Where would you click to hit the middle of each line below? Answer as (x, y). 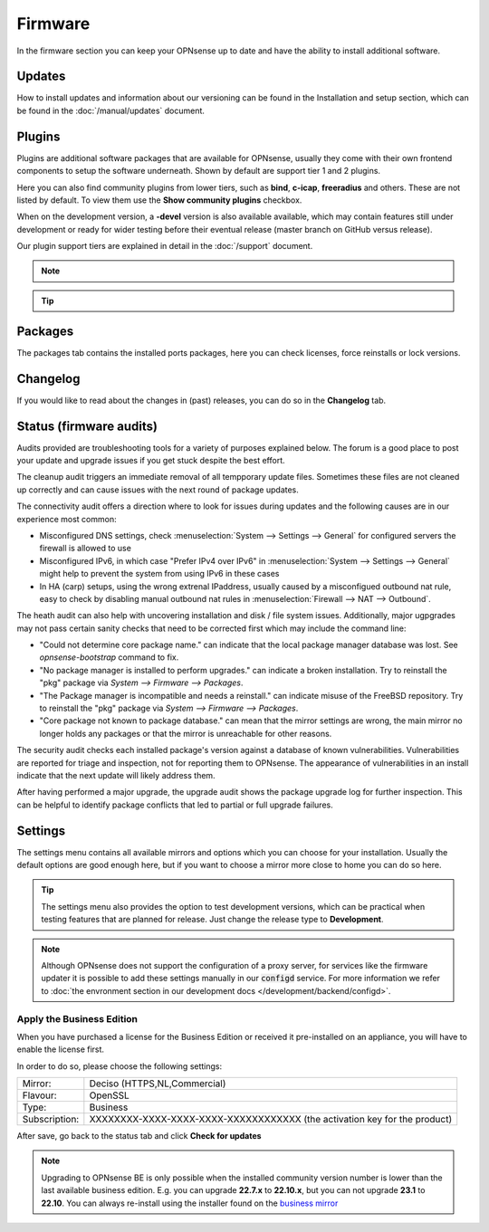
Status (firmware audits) (87, 426)
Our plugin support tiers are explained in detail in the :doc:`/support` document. (165, 246)
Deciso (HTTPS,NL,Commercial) (158, 1084)
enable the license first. (60, 1049)
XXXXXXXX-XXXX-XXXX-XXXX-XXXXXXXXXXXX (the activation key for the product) (271, 1120)
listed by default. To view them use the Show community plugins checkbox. (159, 200)
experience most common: (67, 519)
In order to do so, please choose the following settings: (120, 1066)
